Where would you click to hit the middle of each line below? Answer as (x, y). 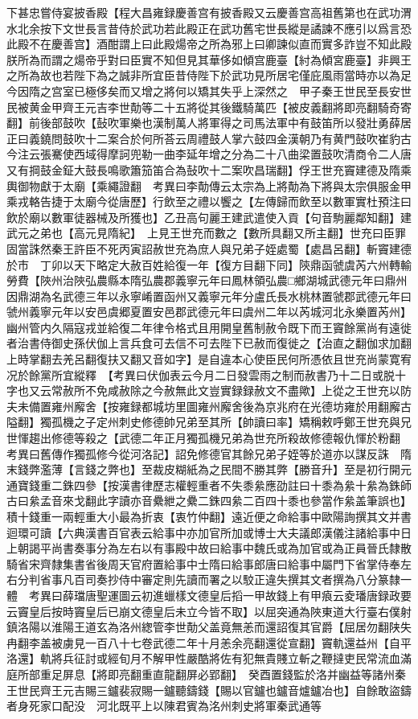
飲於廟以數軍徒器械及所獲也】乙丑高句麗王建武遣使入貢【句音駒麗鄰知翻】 (203, 217)
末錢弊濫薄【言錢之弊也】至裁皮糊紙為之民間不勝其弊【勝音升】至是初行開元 (209, 469)
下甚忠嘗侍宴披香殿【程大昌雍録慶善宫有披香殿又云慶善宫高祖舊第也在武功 (203, 12)
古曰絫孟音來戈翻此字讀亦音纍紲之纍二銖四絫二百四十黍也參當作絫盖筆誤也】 (209, 501)
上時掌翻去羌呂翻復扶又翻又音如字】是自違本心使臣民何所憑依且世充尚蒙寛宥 (209, 359)
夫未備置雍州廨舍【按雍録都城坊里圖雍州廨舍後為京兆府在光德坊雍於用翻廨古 (209, 406)
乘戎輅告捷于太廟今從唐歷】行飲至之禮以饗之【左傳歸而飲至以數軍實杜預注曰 (209, 201)
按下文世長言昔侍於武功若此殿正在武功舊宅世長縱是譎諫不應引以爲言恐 (225, 28)
